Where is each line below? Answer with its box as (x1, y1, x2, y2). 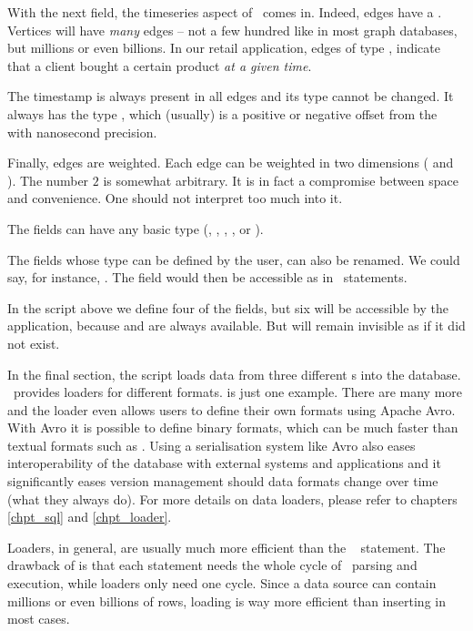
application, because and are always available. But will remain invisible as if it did (7, 316, 466, 335)
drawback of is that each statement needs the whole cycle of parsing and (7, 555, 418, 575)
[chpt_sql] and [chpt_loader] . (7, 507, 172, 526)
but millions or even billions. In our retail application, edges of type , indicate (7, 38, 440, 57)
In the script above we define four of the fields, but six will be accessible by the (7, 298, 448, 317)
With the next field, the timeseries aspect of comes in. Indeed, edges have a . (7, 3, 442, 21)
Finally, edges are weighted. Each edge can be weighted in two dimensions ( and (7, 153, 454, 172)
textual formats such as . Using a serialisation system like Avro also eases (7, 435, 416, 454)
